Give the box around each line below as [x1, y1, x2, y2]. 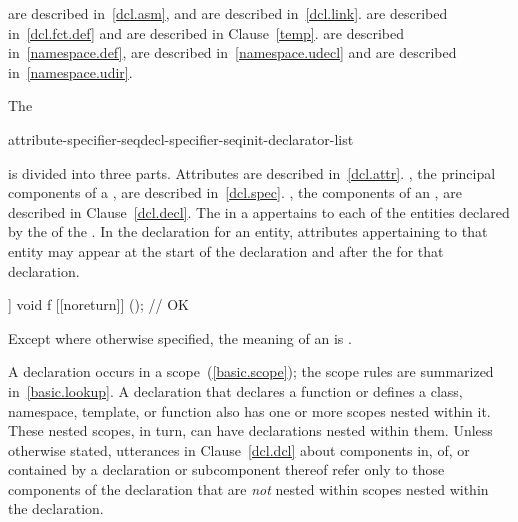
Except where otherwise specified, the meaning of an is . [8, 327, 352, 348]
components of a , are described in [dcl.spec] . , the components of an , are [8, 182, 462, 203]
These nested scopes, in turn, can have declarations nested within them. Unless [8, 420, 493, 441]
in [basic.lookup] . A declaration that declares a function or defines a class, [8, 380, 463, 401]
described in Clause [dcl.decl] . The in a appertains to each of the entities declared [8, 201, 510, 222]
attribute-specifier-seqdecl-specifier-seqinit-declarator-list [8, 128, 354, 149]
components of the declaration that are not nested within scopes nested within [8, 478, 489, 499]
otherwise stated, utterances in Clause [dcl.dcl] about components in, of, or [8, 439, 470, 460]
